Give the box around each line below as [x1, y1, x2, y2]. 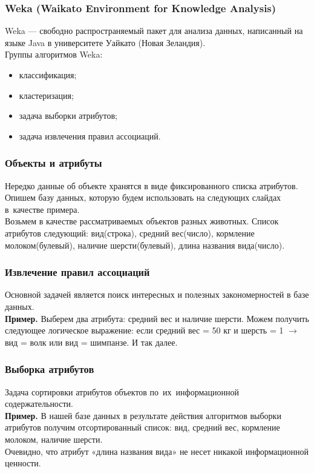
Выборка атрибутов [5, 361, 94, 377]
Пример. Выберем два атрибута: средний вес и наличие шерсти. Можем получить [5, 312, 309, 324]
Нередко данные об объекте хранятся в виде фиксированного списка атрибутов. [5, 179, 298, 192]
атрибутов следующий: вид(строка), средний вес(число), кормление [5, 226, 255, 239]
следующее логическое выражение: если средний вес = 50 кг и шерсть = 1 [5, 324, 284, 337]
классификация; [19, 69, 77, 81]
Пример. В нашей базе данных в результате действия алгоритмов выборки [5, 409, 281, 421]
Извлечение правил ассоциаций [5, 264, 150, 280]
